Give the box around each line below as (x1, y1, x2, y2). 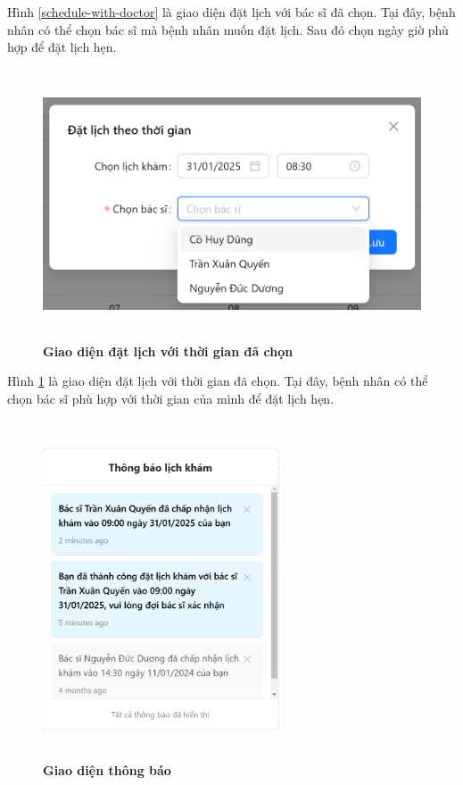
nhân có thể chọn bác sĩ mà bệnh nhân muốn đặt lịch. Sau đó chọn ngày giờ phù (7, 20, 449, 38)
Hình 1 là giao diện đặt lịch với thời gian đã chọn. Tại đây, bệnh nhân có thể (7, 372, 428, 390)
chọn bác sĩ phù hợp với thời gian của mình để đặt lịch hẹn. (7, 388, 335, 407)
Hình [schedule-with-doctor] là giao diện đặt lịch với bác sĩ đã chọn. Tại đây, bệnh (7, 3, 456, 21)
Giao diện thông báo (43, 761, 171, 780)
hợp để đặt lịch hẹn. (7, 38, 117, 56)
